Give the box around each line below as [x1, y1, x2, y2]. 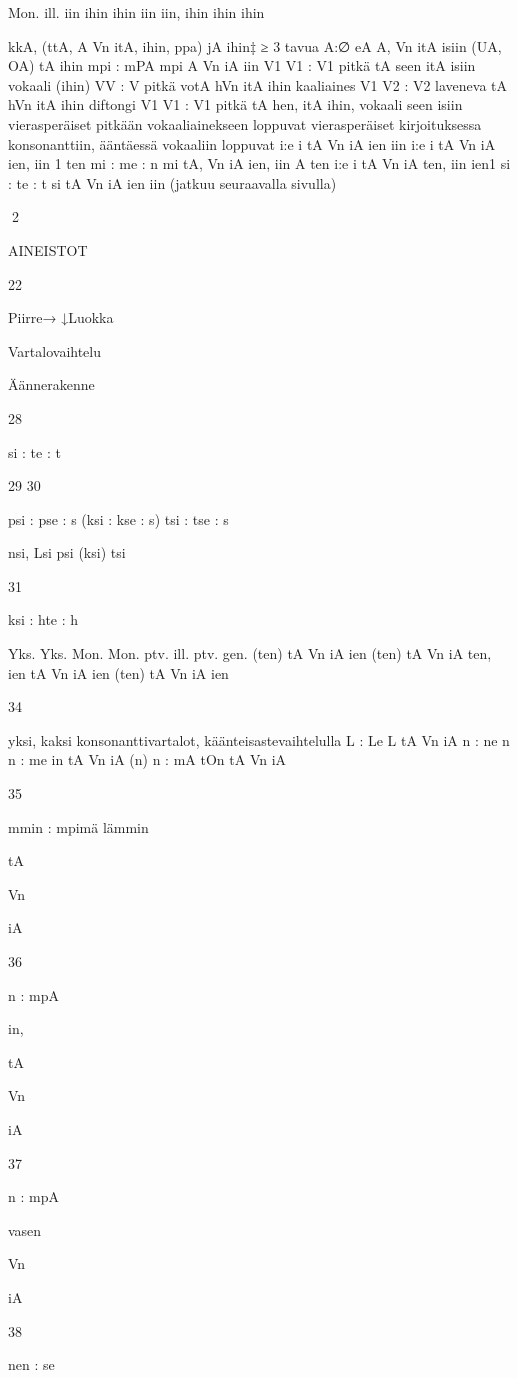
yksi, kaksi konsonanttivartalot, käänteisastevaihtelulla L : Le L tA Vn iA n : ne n [8, 729, 510, 750]
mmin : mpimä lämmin [8, 816, 149, 837]
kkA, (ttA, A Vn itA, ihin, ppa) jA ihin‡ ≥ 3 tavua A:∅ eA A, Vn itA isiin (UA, [8, 35, 502, 56]
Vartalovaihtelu [8, 340, 102, 361]
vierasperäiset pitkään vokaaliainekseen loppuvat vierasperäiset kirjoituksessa [8, 113, 482, 134]
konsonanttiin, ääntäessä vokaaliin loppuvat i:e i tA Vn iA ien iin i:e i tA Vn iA [8, 133, 496, 154]
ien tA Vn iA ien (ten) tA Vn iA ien [8, 662, 229, 683]
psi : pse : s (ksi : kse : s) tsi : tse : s [8, 508, 229, 529]
